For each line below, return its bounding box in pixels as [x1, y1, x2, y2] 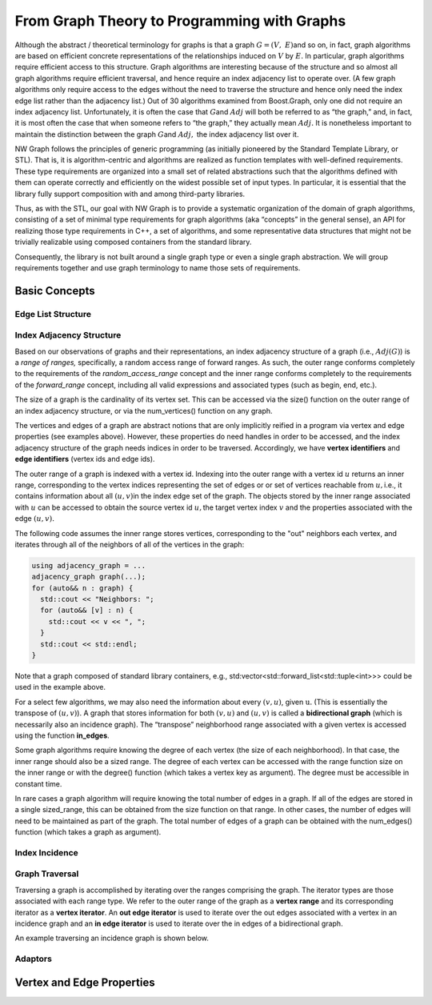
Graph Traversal [14, 868, 79, 879]
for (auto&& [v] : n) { [40, 606, 134, 615]
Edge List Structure [14, 308, 92, 319]
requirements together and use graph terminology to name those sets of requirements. [14, 262, 301, 272]
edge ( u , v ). [14, 514, 55, 523]
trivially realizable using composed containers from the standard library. [14, 237, 252, 247]
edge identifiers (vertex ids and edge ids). [14, 454, 155, 464]
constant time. [14, 779, 62, 788]
